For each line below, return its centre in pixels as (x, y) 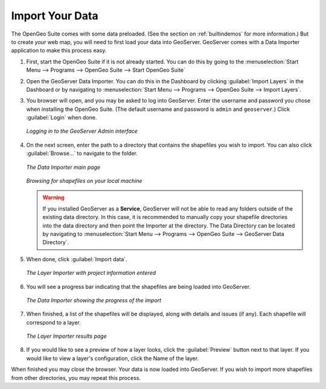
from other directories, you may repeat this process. (76, 378)
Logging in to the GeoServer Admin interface (82, 131)
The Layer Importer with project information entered (91, 273)
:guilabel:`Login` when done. (62, 118)
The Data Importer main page (63, 167)
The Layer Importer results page (66, 336)
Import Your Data (55, 16)
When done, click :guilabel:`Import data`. (77, 259)
